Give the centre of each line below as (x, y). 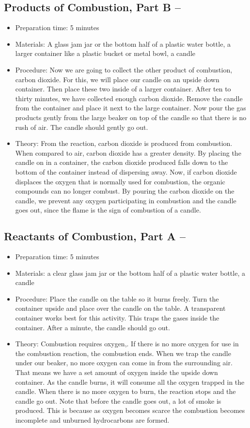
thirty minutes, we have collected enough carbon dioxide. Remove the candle (129, 98)
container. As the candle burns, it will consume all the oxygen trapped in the (130, 382)
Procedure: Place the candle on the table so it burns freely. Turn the (117, 298)
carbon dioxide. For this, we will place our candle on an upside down (117, 79)
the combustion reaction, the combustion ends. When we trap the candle (123, 353)
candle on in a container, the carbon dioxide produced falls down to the (122, 162)
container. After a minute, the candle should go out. (93, 327)
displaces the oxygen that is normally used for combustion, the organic (120, 181)
